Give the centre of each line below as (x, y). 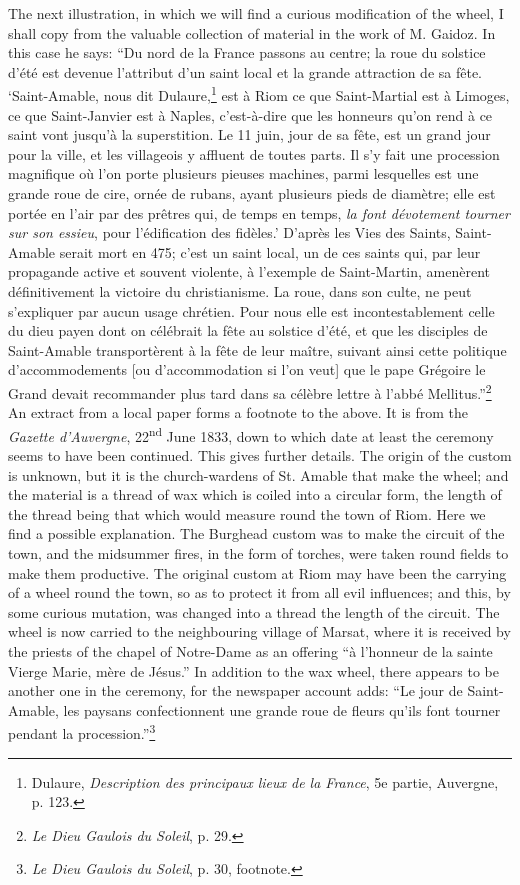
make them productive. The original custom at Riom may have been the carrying (257, 572)
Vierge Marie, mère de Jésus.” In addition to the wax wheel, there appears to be (253, 670)
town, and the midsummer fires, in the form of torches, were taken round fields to (258, 553)
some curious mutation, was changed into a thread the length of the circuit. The (254, 611)
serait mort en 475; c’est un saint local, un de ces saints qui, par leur (270, 251)
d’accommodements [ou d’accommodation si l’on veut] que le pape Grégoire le (247, 369)
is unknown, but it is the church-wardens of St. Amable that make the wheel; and (258, 474)
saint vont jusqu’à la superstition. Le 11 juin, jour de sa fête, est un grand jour (249, 134)
